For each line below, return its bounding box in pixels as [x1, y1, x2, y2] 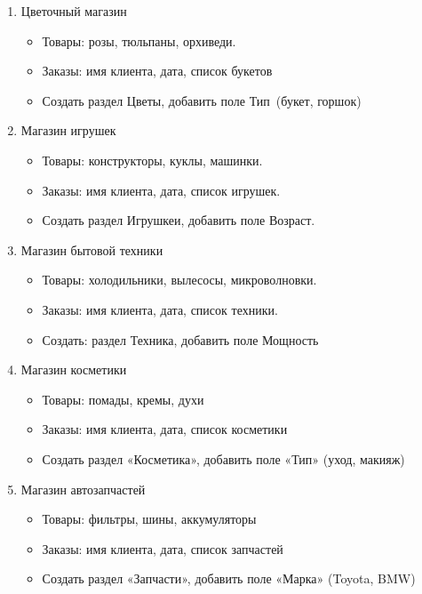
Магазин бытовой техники [20, 240, 163, 259]
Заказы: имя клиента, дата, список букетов [42, 61, 273, 80]
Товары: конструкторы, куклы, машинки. [42, 150, 263, 169]
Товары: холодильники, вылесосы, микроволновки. [42, 270, 317, 289]
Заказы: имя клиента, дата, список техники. [42, 300, 278, 318]
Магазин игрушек [20, 121, 116, 140]
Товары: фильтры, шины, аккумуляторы [42, 510, 257, 528]
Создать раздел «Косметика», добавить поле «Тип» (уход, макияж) [42, 449, 405, 468]
